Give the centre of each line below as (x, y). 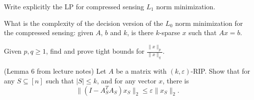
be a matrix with (141, 71)
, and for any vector (127, 80)
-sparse (170, 32)
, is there (140, 32)
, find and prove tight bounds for (95, 51)
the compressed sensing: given (49, 32)
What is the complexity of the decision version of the (84, 23)
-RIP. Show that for (221, 71)
